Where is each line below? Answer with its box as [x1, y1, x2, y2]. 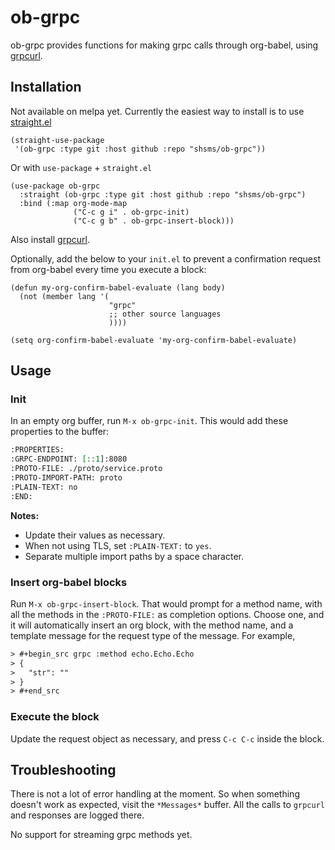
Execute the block [10, 710, 100, 724]
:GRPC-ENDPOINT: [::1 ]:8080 [10, 454, 128, 465]
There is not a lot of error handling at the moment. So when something [10, 788, 300, 800]
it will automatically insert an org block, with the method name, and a [10, 619, 294, 631]
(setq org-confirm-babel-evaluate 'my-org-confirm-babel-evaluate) [10, 335, 298, 345]
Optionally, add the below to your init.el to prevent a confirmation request [10, 252, 321, 265]
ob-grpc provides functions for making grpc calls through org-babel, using [10, 39, 319, 51]
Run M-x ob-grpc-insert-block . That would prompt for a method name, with [10, 597, 323, 610]
